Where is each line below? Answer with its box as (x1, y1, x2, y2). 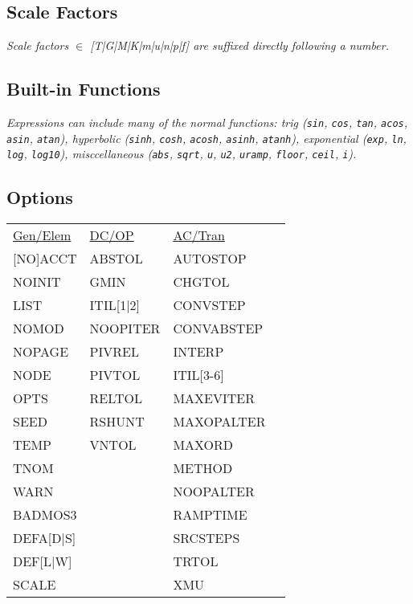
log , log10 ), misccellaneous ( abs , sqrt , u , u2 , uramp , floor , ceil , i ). (6, 145, 357, 162)
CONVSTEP (173, 296, 246, 315)
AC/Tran (173, 226, 225, 245)
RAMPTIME (173, 505, 247, 524)
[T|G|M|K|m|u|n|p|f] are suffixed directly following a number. (90, 37, 389, 54)
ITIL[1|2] (89, 296, 141, 315)
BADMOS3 (13, 505, 77, 524)
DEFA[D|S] (13, 528, 76, 548)
